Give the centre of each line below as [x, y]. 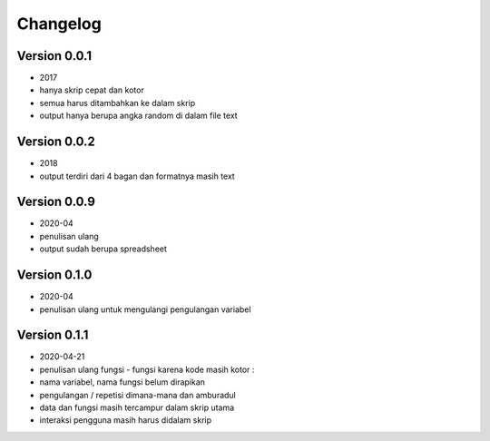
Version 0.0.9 [56, 202]
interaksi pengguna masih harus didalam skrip [126, 420]
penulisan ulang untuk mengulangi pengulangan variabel [145, 309]
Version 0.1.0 [54, 275]
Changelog [59, 24]
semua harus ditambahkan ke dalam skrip [118, 103]
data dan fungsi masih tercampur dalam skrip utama [137, 407]
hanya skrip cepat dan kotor [92, 90]
